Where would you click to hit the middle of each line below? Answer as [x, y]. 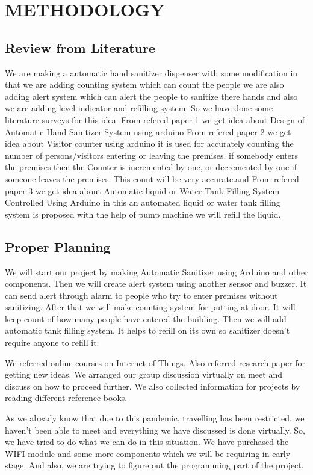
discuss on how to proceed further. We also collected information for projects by [153, 386]
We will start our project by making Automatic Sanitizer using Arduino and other [156, 271]
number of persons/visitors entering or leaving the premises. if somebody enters [151, 155]
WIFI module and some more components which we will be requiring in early [148, 453]
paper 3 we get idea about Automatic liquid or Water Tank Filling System [142, 190]
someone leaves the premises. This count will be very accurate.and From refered [152, 178]
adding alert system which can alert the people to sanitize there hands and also [151, 96]
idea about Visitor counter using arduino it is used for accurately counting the [149, 143]
